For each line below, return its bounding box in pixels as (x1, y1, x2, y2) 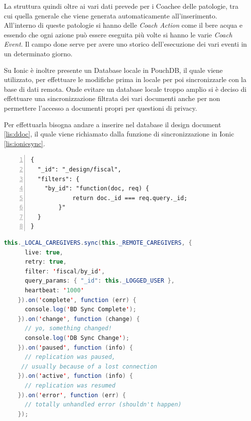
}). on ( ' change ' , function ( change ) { (18, 315, 140, 322)
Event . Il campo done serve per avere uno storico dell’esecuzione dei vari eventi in (4, 39, 247, 49)
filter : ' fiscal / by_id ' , (24, 268, 105, 275)
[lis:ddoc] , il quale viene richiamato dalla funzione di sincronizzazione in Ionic (4, 129, 234, 139)
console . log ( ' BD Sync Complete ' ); (24, 306, 137, 313)
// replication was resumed (24, 382, 116, 389)
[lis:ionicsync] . (4, 138, 45, 148)
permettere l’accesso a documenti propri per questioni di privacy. (4, 102, 197, 113)
